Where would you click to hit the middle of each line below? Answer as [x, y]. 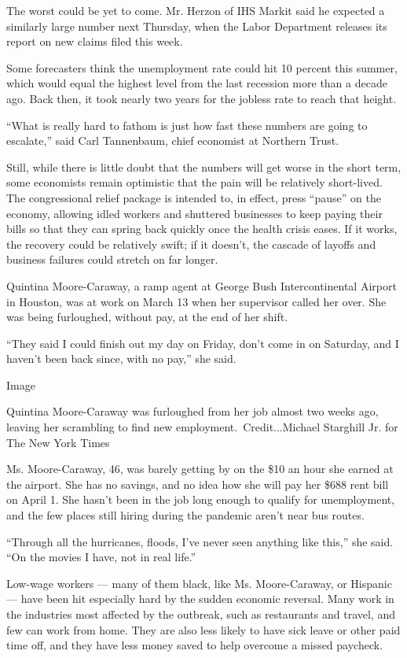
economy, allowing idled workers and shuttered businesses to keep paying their [194, 213]
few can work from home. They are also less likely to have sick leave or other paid [203, 629]
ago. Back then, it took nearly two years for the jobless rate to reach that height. [202, 98]
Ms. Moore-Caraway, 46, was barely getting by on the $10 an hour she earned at [200, 469]
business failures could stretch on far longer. [112, 259]
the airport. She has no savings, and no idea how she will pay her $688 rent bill [198, 484]
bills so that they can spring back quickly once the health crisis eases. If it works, [202, 229]
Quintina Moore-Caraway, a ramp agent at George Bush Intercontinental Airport [202, 285]
